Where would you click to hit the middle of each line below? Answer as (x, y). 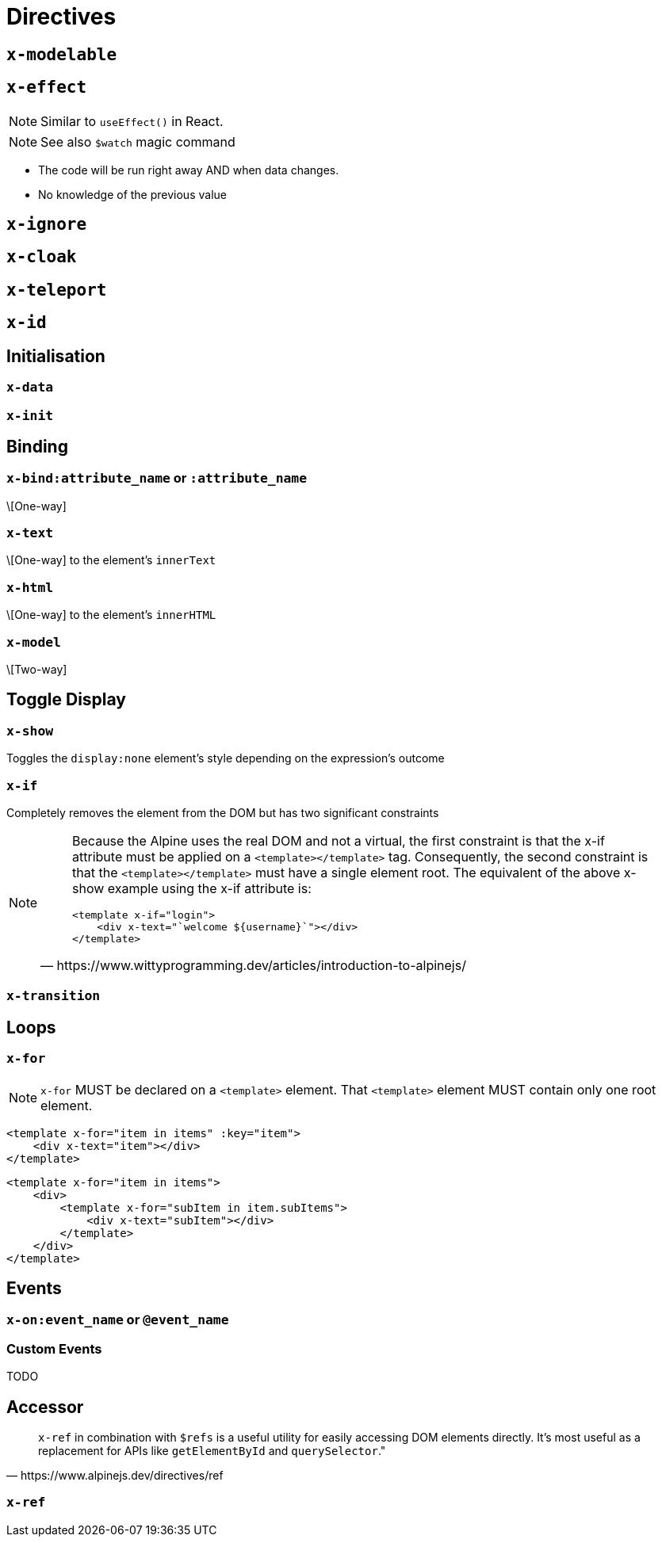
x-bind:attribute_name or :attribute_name (157, 478)
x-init (30, 415)
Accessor (45, 1407)
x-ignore (47, 225)
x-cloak (42, 257)
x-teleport (57, 290)
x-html (30, 587)
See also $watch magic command (138, 141)
